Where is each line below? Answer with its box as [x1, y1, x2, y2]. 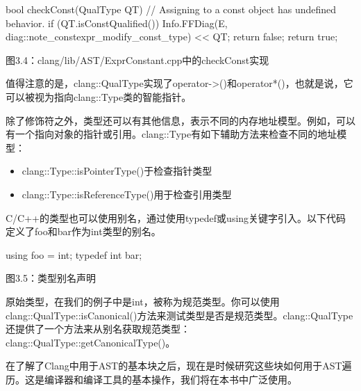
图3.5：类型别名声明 [6, 271, 96, 285]
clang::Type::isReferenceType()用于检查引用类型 [22, 186, 232, 201]
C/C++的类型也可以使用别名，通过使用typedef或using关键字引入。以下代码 [6, 210, 346, 225]
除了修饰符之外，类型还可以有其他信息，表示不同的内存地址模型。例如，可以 [6, 113, 355, 127]
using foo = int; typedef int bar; [6, 247, 142, 262]
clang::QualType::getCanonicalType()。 [6, 335, 176, 349]
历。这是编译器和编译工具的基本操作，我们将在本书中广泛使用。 [6, 372, 297, 386]
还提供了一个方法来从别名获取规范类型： [6, 321, 190, 336]
